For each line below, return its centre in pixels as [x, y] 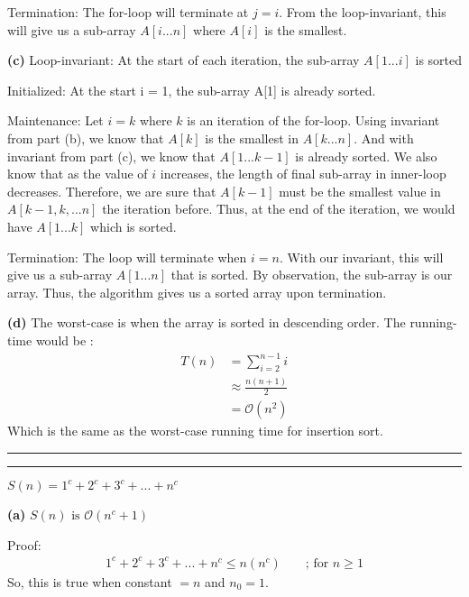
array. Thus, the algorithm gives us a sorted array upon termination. [197, 292]
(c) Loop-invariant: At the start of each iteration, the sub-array [184, 60]
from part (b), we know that [86, 138]
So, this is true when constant [90, 581]
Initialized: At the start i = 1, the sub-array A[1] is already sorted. [192, 90]
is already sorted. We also [366, 156]
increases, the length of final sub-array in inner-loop [303, 174]
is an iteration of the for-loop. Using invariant [313, 120]
